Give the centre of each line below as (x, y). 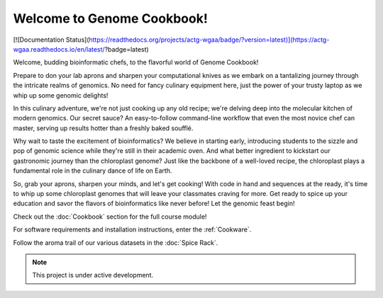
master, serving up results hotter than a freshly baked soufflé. (103, 128)
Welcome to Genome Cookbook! (111, 18)
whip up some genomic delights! (61, 95)
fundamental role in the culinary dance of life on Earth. (93, 171)
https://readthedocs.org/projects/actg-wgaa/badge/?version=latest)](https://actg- (209, 40)
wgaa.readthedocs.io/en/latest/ (59, 49)
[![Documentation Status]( (51, 40)
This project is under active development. (93, 275)
